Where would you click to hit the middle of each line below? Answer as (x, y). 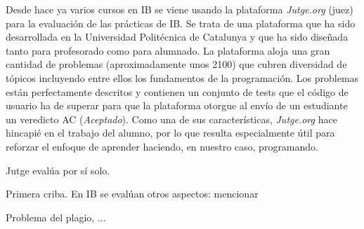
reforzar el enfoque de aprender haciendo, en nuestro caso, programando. (162, 146)
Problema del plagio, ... (56, 217)
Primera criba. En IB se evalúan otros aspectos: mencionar (132, 194)
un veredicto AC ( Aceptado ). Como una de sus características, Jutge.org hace (171, 119)
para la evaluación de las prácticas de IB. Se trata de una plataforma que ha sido (181, 23)
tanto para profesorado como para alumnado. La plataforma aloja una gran (168, 50)
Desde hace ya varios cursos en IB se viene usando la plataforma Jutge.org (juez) (180, 9)
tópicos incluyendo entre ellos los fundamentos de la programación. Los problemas (182, 77)
